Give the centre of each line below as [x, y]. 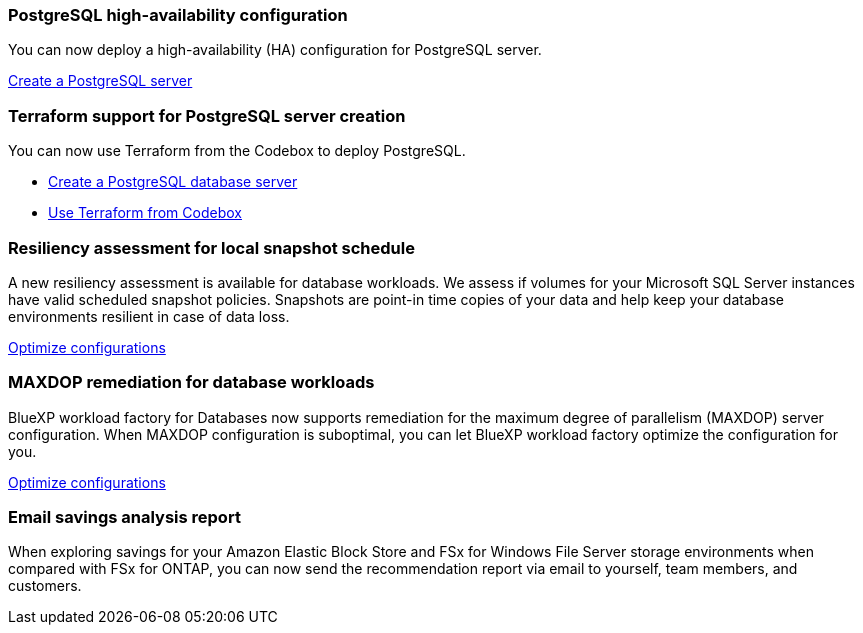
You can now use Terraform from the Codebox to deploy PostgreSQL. [237, 151]
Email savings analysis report [124, 517]
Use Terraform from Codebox [145, 213]
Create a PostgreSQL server [100, 81]
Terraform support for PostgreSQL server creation [207, 115]
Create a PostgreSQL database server [173, 182]
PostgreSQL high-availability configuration [178, 15]
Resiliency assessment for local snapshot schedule [211, 247]
